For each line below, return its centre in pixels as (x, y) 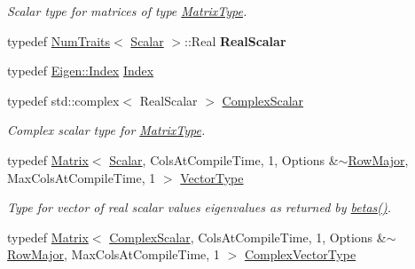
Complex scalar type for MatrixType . (106, 130)
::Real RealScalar (235, 40)
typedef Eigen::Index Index (81, 71)
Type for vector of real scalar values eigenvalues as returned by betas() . (200, 207)
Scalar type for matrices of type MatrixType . (127, 11)
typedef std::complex (63, 100)
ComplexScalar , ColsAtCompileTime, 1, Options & (248, 237)
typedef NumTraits (59, 40)
